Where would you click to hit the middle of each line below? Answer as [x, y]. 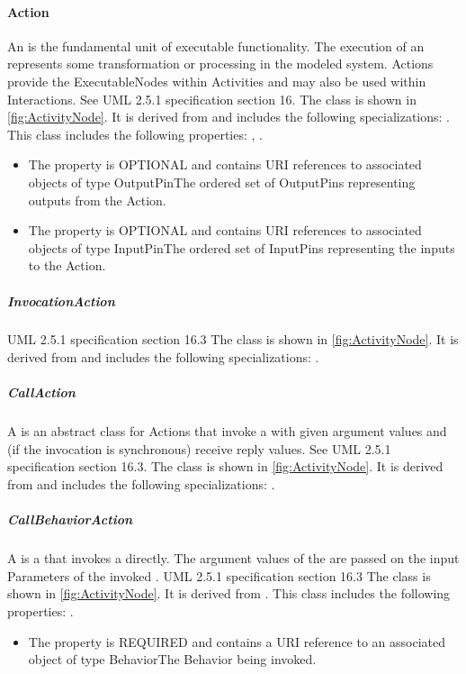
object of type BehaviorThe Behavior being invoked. [172, 659]
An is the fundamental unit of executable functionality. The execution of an [216, 46]
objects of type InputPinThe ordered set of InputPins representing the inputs [242, 247]
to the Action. [67, 265]
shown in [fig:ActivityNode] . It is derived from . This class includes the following [229, 593]
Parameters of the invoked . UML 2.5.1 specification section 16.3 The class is [219, 575]
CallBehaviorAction [70, 519]
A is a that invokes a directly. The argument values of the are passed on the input [233, 558]
